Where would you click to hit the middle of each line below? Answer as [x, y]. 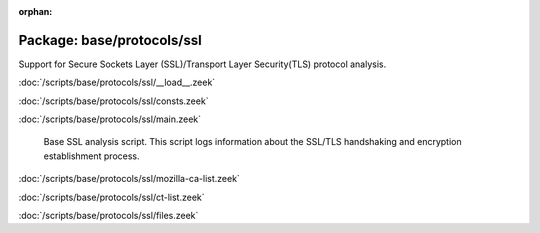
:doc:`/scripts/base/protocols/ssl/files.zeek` [108, 216]
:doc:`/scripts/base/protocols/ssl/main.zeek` [110, 119]
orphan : [35, 11]
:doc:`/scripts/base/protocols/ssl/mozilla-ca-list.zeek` [129, 179]
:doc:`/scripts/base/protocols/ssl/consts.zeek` [113, 101]
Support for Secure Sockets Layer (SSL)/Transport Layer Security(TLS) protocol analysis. [202, 64]
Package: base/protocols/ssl [110, 40]
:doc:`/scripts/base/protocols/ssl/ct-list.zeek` [111, 197]
